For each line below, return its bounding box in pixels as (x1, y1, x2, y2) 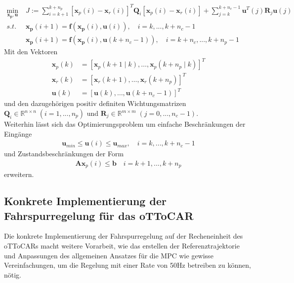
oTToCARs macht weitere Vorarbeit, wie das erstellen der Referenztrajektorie (4, 241, 240, 251)
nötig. (4, 269, 22, 280)
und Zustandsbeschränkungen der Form (4, 148, 124, 159)
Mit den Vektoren (4, 46, 58, 57)
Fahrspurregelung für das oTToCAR (4, 208, 194, 223)
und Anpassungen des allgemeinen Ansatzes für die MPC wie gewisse (4, 250, 213, 260)
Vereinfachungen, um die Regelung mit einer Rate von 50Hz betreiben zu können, (4, 260, 251, 270)
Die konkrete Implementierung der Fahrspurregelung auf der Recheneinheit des (4, 231, 243, 241)
